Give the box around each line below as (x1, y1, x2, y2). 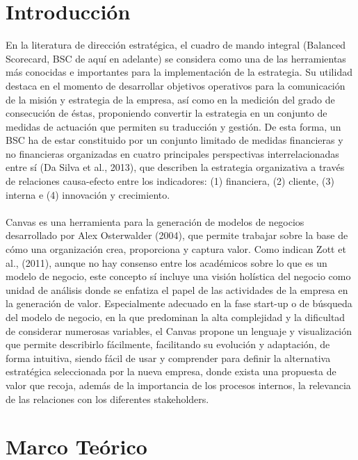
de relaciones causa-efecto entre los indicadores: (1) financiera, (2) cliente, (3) (6, 174, 334, 188)
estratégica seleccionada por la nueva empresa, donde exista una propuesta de (6, 364, 336, 379)
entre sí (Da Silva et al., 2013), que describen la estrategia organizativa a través (6, 160, 345, 174)
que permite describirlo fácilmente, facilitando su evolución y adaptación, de (6, 337, 330, 352)
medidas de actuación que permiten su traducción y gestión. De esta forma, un (6, 119, 341, 133)
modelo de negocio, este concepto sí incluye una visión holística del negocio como (6, 269, 351, 284)
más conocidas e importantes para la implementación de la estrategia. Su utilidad (6, 65, 352, 79)
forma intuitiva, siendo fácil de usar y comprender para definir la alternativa (6, 350, 331, 365)
